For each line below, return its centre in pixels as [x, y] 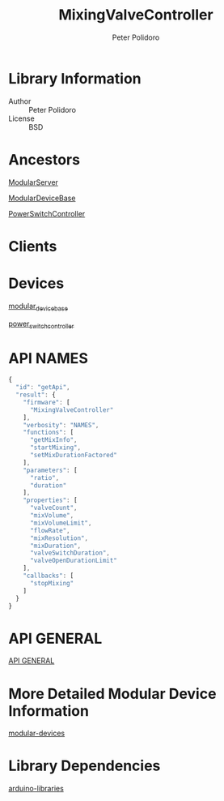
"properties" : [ [51, 500]
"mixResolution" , [59, 538]
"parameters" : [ [51, 470]
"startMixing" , [55, 448]
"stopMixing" [52, 583]
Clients [33, 246]
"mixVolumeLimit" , [61, 523]
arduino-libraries [36, 789]
